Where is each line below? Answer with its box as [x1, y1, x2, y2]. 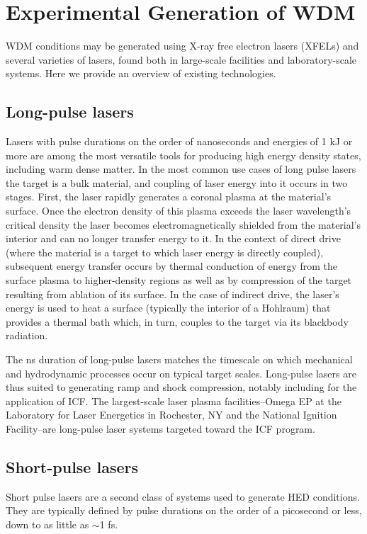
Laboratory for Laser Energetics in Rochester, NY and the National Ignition [6, 407, 337, 422]
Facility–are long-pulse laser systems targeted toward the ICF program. [6, 421, 315, 436]
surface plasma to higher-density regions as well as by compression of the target [6, 273, 352, 288]
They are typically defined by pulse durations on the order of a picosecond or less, [6, 503, 362, 518]
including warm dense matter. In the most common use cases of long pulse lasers [6, 161, 356, 176]
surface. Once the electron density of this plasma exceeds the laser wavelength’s [6, 203, 351, 218]
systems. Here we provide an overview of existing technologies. [6, 66, 276, 81]
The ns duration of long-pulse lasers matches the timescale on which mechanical [6, 352, 353, 367]
